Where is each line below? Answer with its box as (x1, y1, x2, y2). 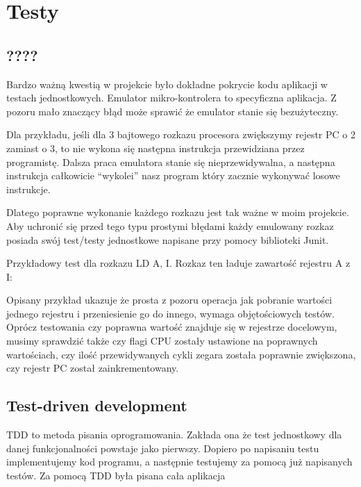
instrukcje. (6, 181, 51, 196)
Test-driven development (6, 395, 187, 416)
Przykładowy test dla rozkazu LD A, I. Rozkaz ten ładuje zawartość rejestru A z (6, 256, 351, 270)
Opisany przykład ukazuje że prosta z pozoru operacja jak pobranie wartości (6, 292, 333, 307)
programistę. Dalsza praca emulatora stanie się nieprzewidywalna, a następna (6, 154, 335, 169)
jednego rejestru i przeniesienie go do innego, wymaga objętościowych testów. (6, 306, 335, 320)
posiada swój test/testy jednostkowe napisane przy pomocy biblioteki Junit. (6, 232, 329, 247)
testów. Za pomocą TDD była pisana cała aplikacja (6, 468, 226, 482)
